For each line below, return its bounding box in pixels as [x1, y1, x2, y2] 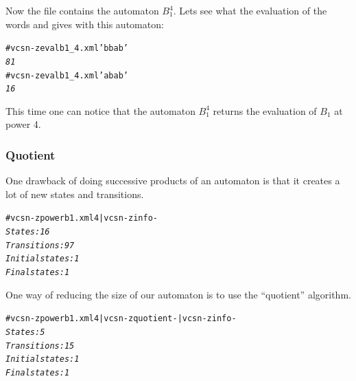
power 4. [5, 117, 41, 131]
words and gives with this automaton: [5, 17, 164, 31]
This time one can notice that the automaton [5, 103, 195, 118]
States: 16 [5, 227, 50, 237]
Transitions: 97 [5, 240, 75, 250]
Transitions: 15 [5, 340, 75, 351]
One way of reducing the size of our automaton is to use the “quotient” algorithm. [5, 287, 351, 301]
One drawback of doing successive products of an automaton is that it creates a [5, 173, 340, 188]
